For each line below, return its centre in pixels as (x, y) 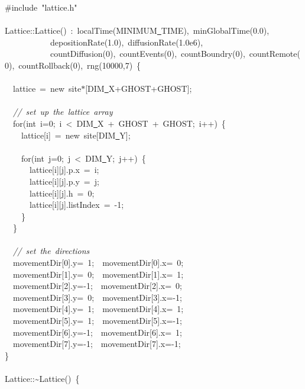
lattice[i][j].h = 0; (62, 193)
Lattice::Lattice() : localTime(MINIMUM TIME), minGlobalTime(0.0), (137, 30)
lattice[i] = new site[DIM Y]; (76, 135)
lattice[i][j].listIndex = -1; (77, 205)
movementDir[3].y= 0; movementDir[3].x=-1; (97, 297)
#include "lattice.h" (41, 7)
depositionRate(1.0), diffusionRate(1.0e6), (126, 42)
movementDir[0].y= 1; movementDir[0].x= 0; (98, 263)
